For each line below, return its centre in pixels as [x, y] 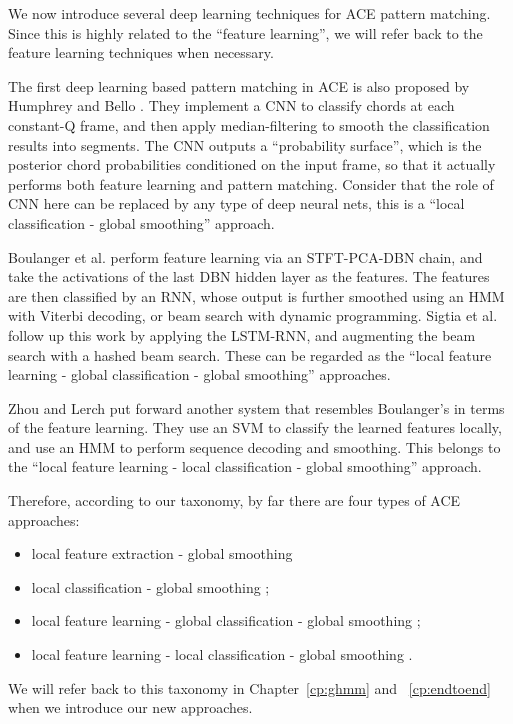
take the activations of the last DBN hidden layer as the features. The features [249, 276]
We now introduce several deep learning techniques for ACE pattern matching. [249, 13]
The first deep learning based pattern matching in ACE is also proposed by [239, 85]
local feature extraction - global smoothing [162, 553]
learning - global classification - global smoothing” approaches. [199, 374]
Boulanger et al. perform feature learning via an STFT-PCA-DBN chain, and [245, 256]
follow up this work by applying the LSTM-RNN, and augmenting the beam [242, 334]
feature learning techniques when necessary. [141, 52]
